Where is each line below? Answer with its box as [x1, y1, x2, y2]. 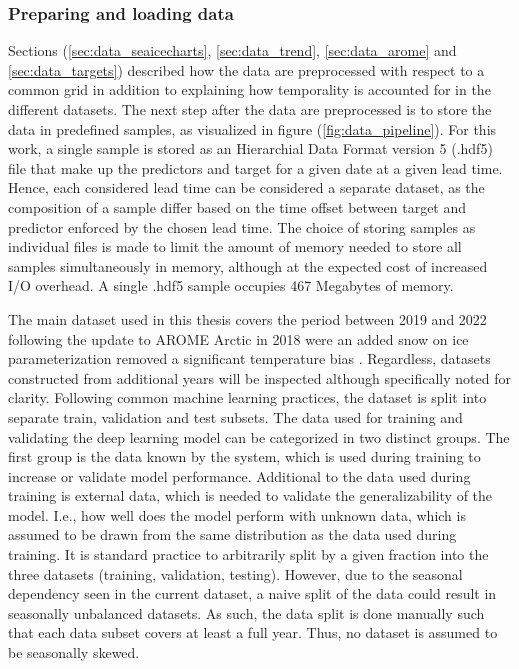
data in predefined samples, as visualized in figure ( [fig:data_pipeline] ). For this [8, 118, 497, 139]
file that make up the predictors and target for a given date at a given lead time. [8, 157, 503, 178]
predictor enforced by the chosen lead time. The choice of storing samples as [8, 216, 476, 237]
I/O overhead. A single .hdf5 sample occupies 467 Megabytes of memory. [8, 275, 454, 296]
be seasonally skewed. [8, 642, 140, 663]
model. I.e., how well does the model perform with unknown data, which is [8, 504, 466, 525]
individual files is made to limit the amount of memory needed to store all [8, 236, 462, 257]
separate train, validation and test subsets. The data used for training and [8, 406, 463, 427]
